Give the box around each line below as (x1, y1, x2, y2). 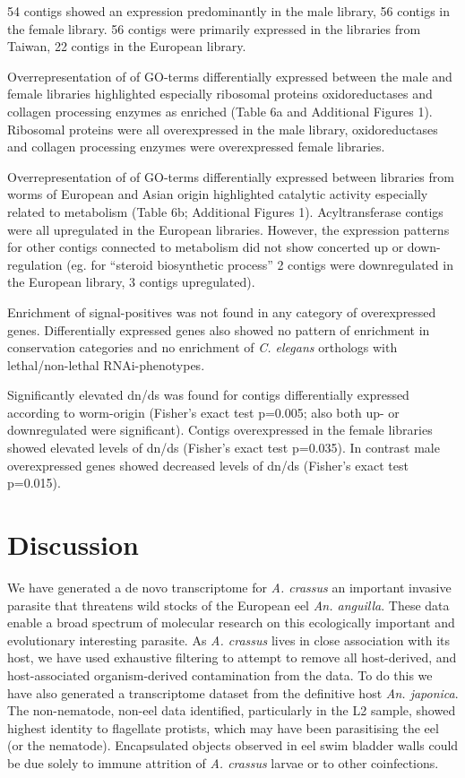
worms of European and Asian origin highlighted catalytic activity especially (7, 185, 428, 203)
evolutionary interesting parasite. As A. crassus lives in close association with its (7, 630, 451, 649)
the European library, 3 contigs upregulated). (7, 272, 255, 291)
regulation (7, 255, 63, 273)
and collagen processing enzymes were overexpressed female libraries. (7, 137, 385, 156)
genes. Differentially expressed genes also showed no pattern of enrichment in (7, 320, 430, 339)
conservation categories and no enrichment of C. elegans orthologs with (7, 338, 398, 357)
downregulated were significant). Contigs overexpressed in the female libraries (7, 420, 433, 439)
